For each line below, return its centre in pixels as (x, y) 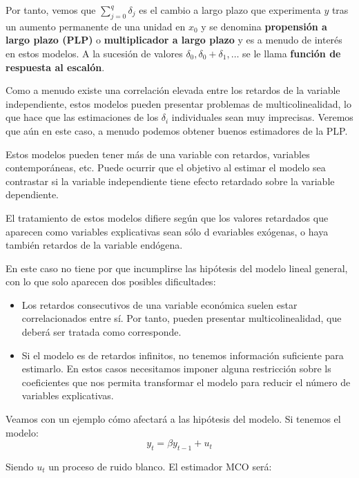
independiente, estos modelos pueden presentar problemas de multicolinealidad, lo (179, 103)
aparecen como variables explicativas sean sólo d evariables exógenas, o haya (167, 231)
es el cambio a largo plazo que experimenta (230, 10)
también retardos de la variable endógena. (94, 245)
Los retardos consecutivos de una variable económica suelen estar (159, 304)
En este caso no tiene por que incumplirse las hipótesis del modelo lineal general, (177, 268)
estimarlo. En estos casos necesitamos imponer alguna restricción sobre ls (176, 369)
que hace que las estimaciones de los (82, 117)
